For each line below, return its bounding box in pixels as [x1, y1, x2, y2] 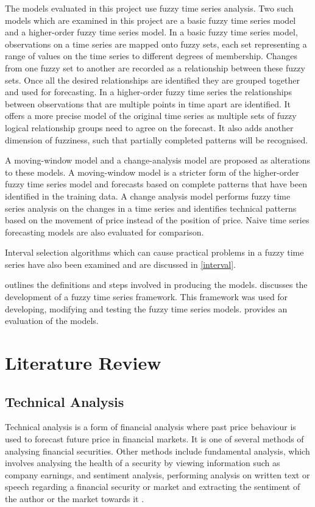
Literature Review [5, 350, 161, 375]
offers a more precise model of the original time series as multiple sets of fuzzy [5, 109, 297, 122]
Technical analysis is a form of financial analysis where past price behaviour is [5, 420, 296, 433]
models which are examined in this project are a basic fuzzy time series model [5, 13, 296, 26]
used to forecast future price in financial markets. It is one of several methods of [5, 433, 304, 445]
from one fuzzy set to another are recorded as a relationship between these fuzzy [5, 61, 305, 74]
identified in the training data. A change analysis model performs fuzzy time [5, 189, 291, 202]
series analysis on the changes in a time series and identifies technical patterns [5, 201, 297, 214]
